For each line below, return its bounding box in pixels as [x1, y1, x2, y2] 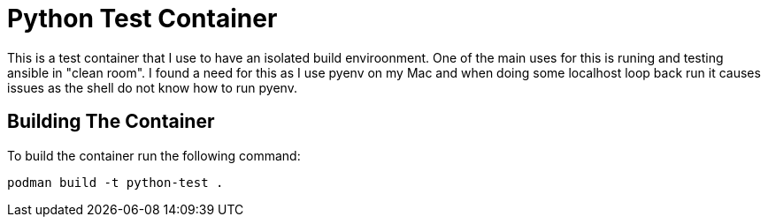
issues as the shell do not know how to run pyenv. [7, 79, 297, 95]
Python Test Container [7, 4, 278, 34]
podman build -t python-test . [7, 175, 224, 190]
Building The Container [7, 110, 215, 133]
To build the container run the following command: [7, 147, 301, 163]
